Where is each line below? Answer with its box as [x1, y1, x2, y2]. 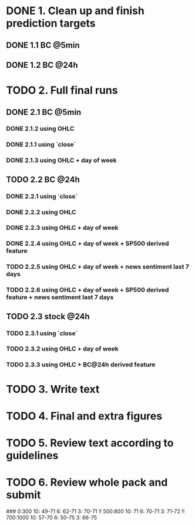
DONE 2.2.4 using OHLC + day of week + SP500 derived [6, 240, 169, 248]
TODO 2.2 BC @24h [6, 174, 80, 184]
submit [6, 488, 41, 502]
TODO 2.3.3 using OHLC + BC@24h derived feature [6, 360, 156, 369]
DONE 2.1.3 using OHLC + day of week [6, 156, 117, 164]
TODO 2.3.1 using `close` [6, 329, 78, 337]
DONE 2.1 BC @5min [6, 107, 82, 117]
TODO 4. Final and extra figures [6, 409, 163, 422]
